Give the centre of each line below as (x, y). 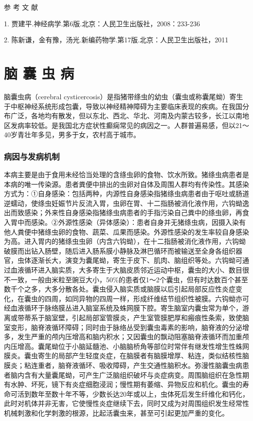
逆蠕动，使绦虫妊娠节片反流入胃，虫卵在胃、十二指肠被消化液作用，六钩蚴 (123, 203)
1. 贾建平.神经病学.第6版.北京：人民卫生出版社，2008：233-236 (102, 23)
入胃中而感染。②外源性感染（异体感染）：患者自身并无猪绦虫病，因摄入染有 (125, 222)
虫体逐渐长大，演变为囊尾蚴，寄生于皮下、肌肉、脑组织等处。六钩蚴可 (130, 260)
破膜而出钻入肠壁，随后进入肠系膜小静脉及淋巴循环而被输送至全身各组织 (120, 250)
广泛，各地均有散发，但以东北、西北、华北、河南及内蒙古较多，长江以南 (126, 116)
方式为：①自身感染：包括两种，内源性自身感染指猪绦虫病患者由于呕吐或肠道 (126, 193)
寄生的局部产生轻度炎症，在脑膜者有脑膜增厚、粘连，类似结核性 (140, 356)
